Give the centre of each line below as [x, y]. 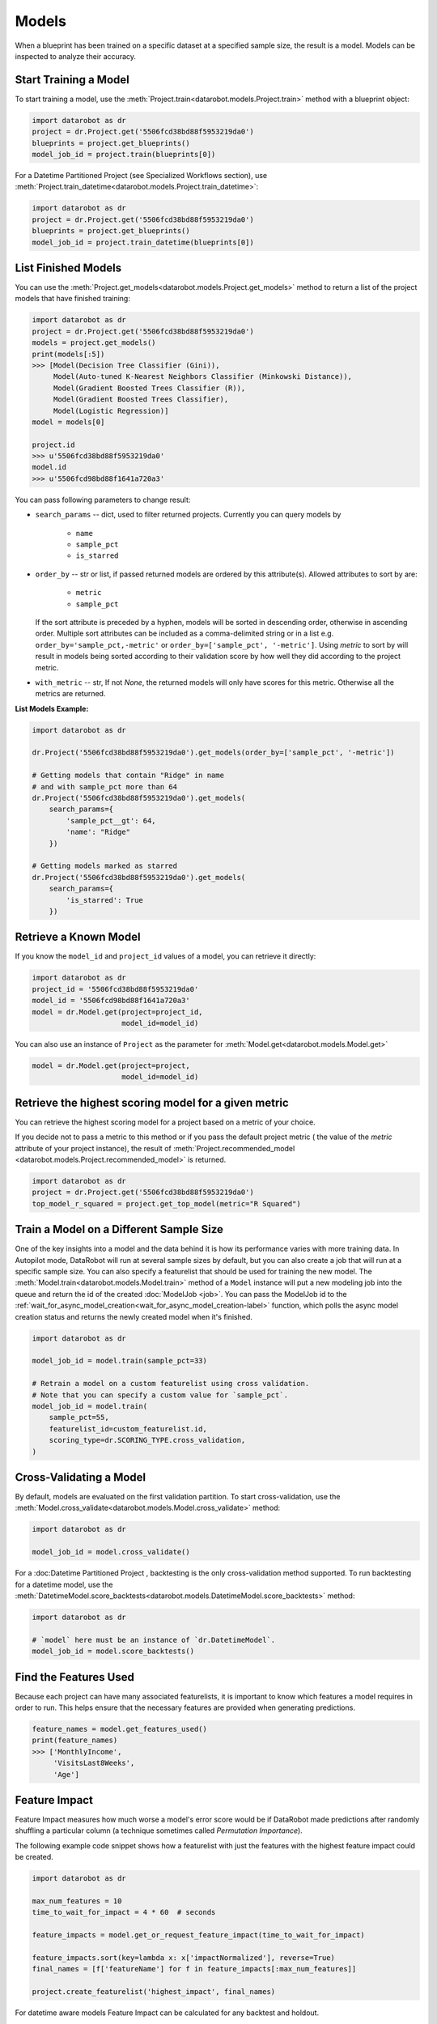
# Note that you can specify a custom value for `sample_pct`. [160, 1395]
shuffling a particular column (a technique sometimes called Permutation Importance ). [159, 1831]
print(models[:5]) [68, 354]
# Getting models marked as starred [105, 866]
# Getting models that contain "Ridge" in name [128, 776]
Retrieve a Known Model [78, 937]
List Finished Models [68, 268]
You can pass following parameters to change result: [103, 500]
